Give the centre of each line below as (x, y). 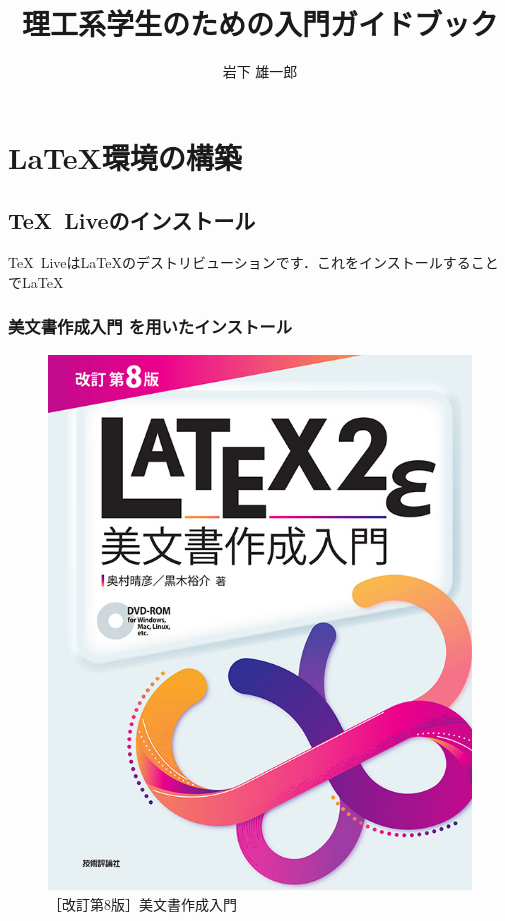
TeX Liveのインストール (132, 220)
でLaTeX (36, 281)
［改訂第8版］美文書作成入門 (142, 903)
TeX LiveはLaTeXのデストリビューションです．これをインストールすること (253, 262)
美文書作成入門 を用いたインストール (150, 326)
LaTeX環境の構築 (125, 156)
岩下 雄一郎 (260, 71)
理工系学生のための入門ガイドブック (259, 23)
